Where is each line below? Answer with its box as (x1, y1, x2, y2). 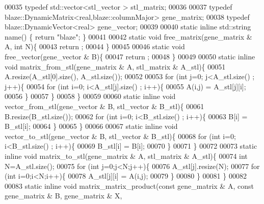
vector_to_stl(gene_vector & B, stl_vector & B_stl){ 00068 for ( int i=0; (5, 130, 236, 141)
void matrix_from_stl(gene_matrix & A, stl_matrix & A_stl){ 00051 (5, 61, 226, 72)
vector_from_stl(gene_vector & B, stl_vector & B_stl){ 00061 (5, 100, 204, 111)
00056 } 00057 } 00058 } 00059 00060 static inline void (5, 91, 176, 101)
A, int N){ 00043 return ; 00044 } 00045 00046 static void (5, 41, 185, 52)
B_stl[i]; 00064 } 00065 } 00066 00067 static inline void (5, 121, 178, 131)
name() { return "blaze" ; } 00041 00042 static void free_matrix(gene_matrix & (5, 31, 252, 42)
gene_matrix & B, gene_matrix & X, (5, 190, 122, 201)
